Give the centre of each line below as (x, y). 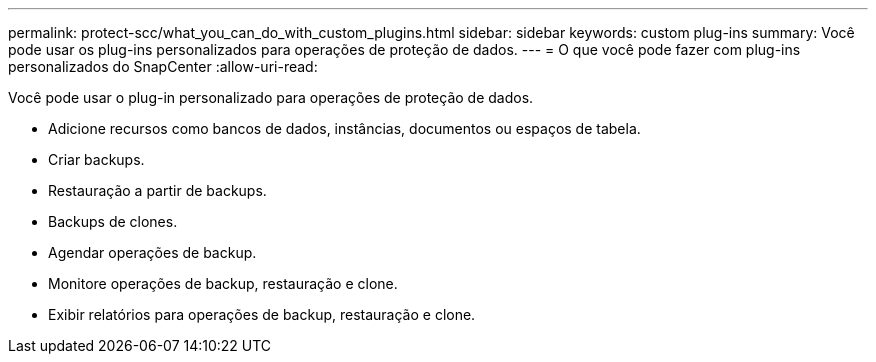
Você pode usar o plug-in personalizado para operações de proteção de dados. (271, 97)
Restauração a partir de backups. (157, 190)
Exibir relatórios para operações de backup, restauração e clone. (262, 314)
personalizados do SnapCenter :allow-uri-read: (163, 66)
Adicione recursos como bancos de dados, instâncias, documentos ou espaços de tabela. (344, 128)
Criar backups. (96, 159)
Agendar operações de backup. (152, 252)
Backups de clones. (113, 221)
